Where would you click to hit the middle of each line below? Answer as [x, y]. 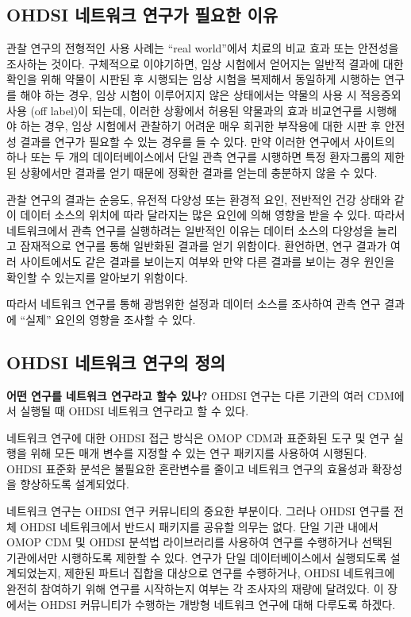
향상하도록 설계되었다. [75, 484]
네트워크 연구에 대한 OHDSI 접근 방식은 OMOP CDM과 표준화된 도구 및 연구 [198, 437]
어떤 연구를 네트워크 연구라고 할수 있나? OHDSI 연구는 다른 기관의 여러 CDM [200, 395]
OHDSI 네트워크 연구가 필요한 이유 [142, 15]
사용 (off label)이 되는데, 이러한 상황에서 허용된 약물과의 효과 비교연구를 [184, 110]
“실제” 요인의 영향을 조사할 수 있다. [108, 319]
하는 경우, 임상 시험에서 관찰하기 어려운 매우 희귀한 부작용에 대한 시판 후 [200, 126]
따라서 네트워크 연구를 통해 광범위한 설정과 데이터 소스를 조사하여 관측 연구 [194, 304]
